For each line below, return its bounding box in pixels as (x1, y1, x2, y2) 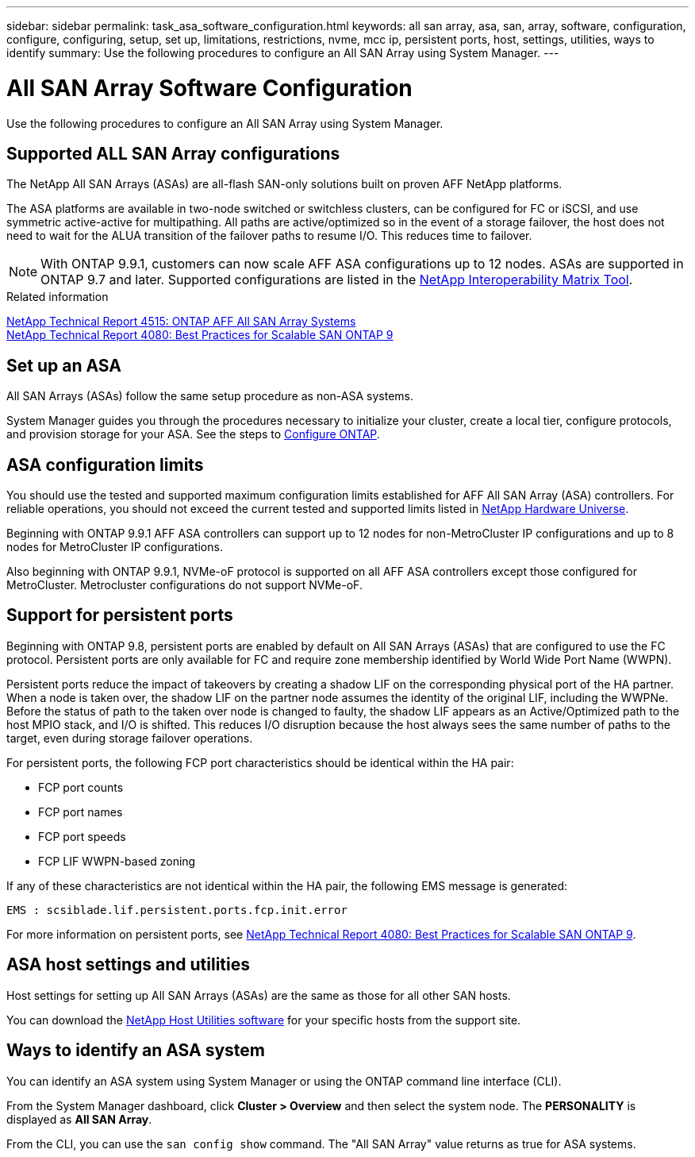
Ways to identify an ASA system (6, 1040, 266, 1061)
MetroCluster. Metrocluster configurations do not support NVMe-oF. (6, 578, 363, 592)
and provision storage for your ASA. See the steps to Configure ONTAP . (6, 427, 380, 442)
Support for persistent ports (6, 605, 233, 626)
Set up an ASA (6, 355, 121, 376)
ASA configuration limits (6, 454, 204, 475)
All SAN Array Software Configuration (6, 74, 413, 102)
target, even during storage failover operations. (6, 731, 253, 745)
